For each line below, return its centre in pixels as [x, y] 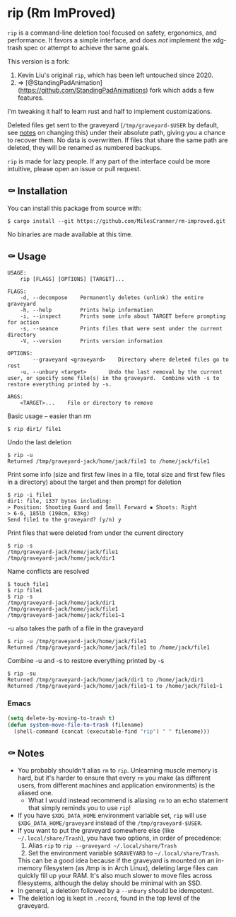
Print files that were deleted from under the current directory [95, 533]
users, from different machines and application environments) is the [116, 785]
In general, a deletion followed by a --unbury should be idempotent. [116, 891]
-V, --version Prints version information [91, 341]
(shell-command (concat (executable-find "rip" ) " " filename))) [112, 731]
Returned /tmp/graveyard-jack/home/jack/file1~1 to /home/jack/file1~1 [115, 686]
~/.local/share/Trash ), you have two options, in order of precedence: [119, 838]
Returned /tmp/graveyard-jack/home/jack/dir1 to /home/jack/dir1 [105, 680]
